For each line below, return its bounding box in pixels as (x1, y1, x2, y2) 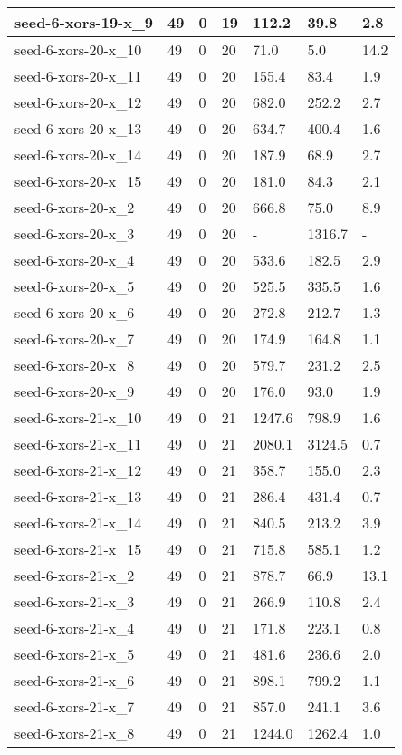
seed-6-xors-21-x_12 (14, 460, 142, 480)
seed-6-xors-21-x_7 (14, 696, 135, 717)
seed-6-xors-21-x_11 (14, 433, 142, 454)
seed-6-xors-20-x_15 (14, 170, 142, 191)
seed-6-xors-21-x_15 (14, 538, 142, 559)
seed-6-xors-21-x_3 (14, 591, 135, 612)
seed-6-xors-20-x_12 (14, 92, 142, 112)
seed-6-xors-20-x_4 (14, 249, 135, 270)
